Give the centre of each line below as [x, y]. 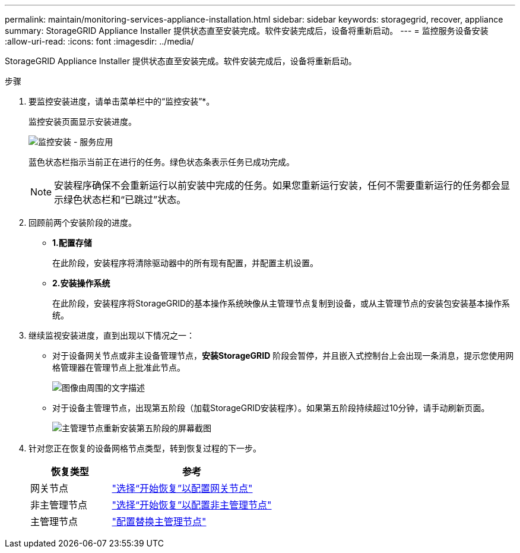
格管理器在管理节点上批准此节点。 [119, 367]
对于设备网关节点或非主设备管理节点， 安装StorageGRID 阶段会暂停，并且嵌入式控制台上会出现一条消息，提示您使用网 [283, 355]
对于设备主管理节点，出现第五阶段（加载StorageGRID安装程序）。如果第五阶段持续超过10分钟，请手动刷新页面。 [271, 408]
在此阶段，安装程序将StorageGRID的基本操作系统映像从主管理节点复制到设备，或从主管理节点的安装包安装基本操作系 [281, 303]
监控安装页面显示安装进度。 [83, 121]
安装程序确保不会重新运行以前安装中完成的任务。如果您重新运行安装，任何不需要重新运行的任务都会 [278, 185]
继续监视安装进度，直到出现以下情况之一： [112, 335]
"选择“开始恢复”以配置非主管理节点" [192, 505]
